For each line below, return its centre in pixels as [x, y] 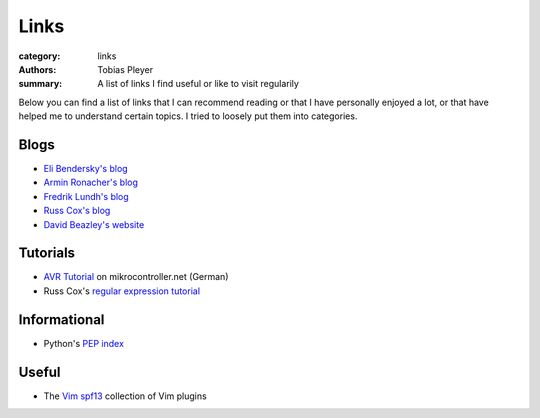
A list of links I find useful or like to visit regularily [198, 84]
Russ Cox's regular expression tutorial [121, 291]
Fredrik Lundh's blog [86, 196]
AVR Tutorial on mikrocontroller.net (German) [136, 277]
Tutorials [46, 253]
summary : [40, 84]
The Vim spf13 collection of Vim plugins [125, 396]
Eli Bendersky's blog [86, 169]
